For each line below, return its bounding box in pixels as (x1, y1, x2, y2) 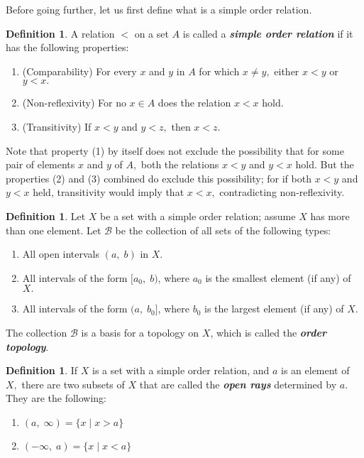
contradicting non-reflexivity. (219, 185, 345, 200)
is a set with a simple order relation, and (92, 363, 270, 378)
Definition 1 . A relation (6, 26, 115, 40)
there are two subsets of (21, 376, 125, 391)
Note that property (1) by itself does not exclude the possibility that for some (6, 143, 344, 158)
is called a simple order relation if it (182, 26, 353, 40)
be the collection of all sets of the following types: (115, 222, 331, 237)
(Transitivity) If (22, 119, 92, 133)
